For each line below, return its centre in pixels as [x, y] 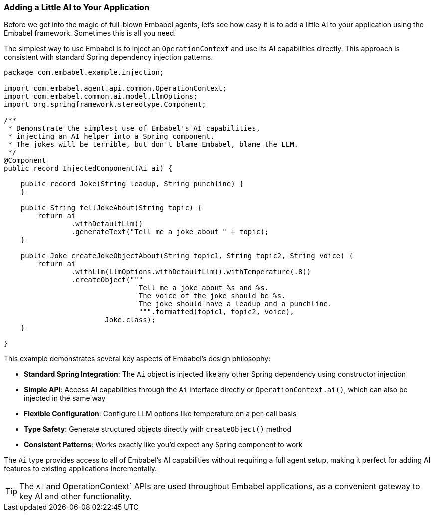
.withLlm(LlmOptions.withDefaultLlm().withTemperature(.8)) [191, 272]
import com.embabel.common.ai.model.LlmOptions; [101, 96]
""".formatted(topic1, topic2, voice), [216, 312]
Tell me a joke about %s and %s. [204, 288]
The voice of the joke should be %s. [212, 296]
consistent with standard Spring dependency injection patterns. [108, 57]
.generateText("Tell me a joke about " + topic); [170, 232]
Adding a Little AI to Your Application [77, 7]
